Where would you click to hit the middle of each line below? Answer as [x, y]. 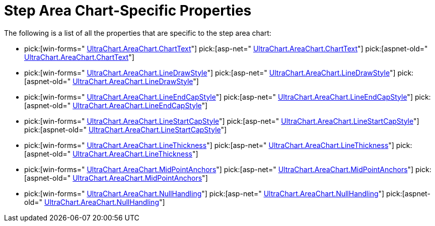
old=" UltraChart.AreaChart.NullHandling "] [95, 202]
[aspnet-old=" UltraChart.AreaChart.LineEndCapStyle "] [116, 105]
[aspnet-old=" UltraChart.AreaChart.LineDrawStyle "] [112, 81]
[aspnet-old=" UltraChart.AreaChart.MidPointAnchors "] [116, 178]
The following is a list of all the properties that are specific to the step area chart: [138, 33]
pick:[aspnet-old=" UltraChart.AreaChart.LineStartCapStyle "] [126, 129]
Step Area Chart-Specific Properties [128, 11]
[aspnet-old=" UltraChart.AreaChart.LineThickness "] [111, 154]
